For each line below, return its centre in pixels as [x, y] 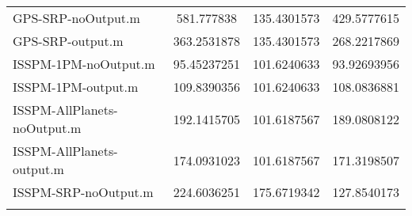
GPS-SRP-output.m [68, 41]
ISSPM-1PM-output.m [76, 87]
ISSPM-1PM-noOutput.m [84, 64]
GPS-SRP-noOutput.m [76, 18]
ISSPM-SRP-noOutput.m [83, 192]
